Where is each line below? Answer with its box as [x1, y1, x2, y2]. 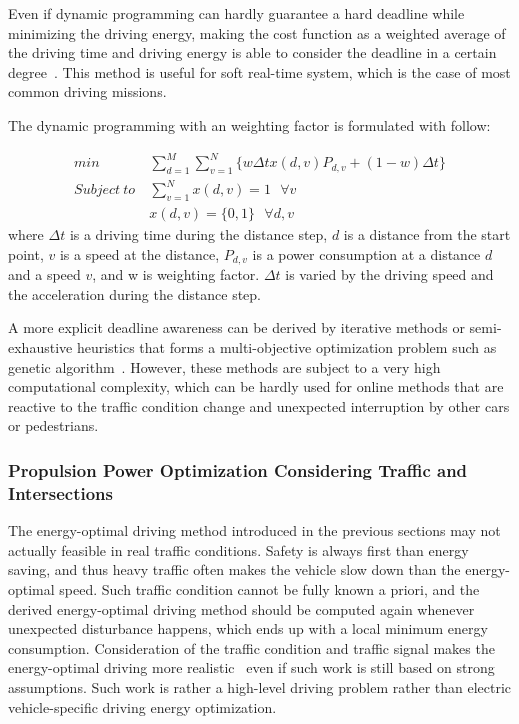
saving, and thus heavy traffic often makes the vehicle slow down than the [8, 559, 461, 580]
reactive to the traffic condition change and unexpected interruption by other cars [8, 395, 510, 416]
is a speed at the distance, [59, 243, 220, 264]
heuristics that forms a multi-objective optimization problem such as [76, 337, 497, 358]
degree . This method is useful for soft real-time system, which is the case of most [8, 61, 511, 82]
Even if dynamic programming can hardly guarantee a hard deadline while [8, 3, 465, 23]
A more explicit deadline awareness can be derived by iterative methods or [8, 317, 465, 338]
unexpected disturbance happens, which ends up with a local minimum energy [8, 618, 488, 639]
